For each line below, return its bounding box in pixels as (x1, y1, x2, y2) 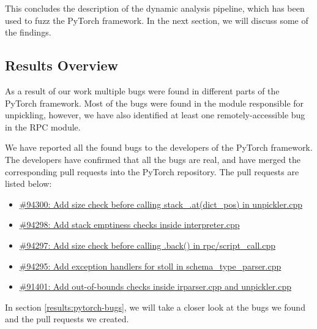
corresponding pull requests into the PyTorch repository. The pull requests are (5, 165, 299, 178)
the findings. (5, 26, 51, 39)
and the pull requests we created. (5, 312, 129, 325)
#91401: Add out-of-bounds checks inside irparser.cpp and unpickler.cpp (19, 280, 292, 293)
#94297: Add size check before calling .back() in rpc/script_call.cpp (19, 238, 276, 251)
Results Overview (5, 56, 119, 75)
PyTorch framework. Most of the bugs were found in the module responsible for (5, 96, 304, 109)
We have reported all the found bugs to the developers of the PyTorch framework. (5, 141, 313, 154)
